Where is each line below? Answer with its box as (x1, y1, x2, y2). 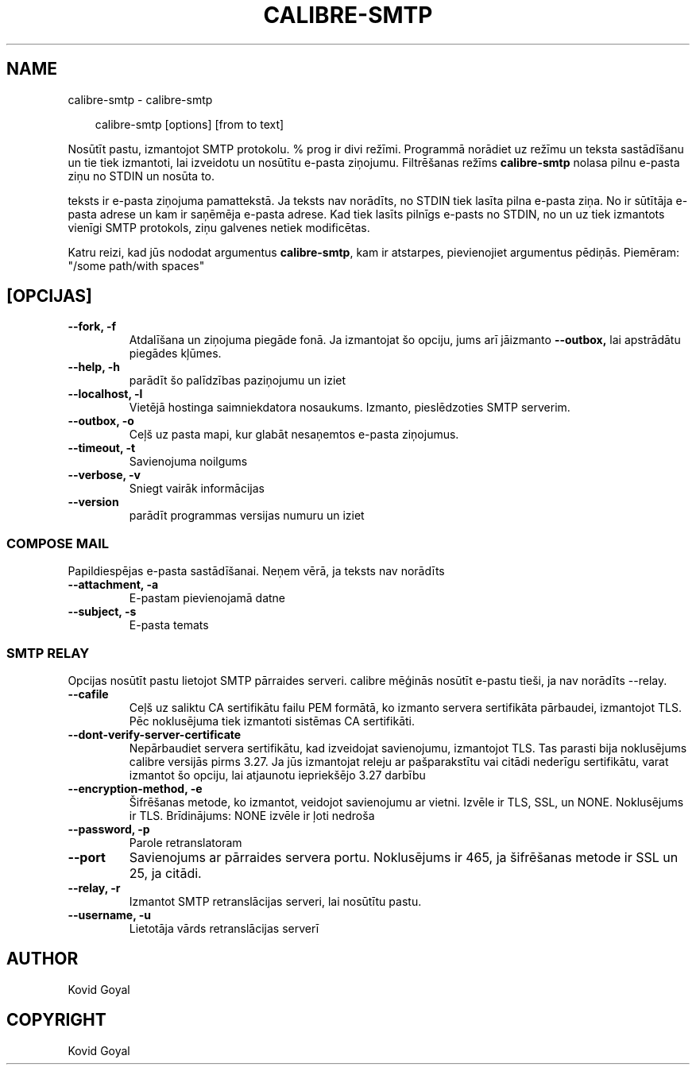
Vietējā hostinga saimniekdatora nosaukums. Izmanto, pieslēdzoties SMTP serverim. (129, 400, 570, 415)
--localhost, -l (68, 387, 143, 401)
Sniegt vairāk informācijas (129, 481, 265, 496)
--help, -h (68, 360, 120, 374)
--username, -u (68, 907, 151, 922)
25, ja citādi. (129, 864, 202, 881)
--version (68, 495, 119, 509)
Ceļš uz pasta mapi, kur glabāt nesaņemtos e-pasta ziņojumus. (129, 427, 459, 442)
